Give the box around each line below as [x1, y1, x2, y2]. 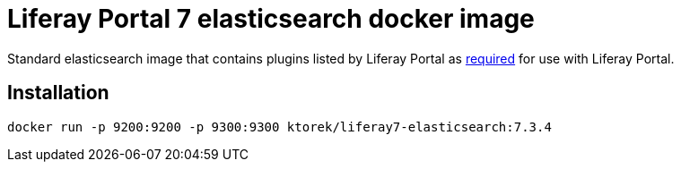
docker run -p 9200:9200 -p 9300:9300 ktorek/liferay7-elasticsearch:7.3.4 [7, 119, 552, 134]
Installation [7, 81, 109, 105]
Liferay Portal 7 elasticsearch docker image [7, 4, 535, 34]
